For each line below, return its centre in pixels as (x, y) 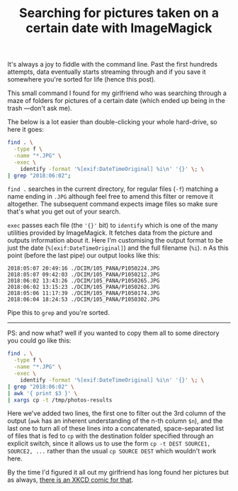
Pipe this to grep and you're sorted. (58, 313)
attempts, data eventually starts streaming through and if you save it (107, 72)
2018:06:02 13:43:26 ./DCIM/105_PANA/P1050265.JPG (84, 281)
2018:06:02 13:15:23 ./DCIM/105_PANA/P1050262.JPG (84, 287)
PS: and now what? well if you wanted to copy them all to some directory (113, 333)
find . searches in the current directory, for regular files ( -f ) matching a (113, 189)
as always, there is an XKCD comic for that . (70, 480)
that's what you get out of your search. (64, 211)
